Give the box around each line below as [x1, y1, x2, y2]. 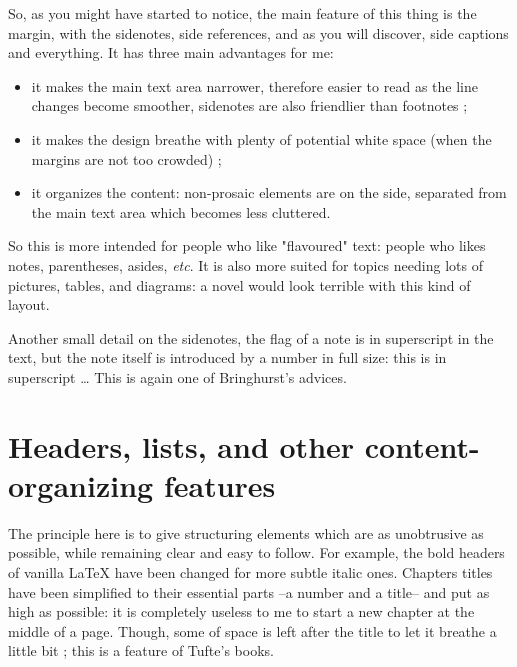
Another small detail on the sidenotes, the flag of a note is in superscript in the [8, 327, 494, 348]
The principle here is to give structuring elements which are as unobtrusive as [8, 522, 484, 543]
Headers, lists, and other [8, 425, 355, 466]
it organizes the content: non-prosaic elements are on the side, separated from [31, 182, 507, 203]
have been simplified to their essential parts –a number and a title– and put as [8, 581, 490, 602]
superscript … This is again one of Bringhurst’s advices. [8, 366, 347, 387]
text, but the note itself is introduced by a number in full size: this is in [8, 347, 447, 368]
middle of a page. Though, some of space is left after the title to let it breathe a [8, 620, 497, 641]
